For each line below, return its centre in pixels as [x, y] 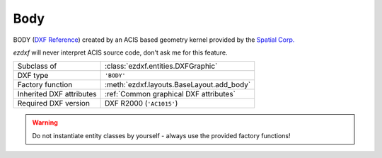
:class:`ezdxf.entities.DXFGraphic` [161, 66]
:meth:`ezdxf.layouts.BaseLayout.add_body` [178, 85]
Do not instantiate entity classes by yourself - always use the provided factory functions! [161, 135]
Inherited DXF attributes [57, 94]
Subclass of [37, 66]
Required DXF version [53, 103]
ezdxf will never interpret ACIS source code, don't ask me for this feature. [120, 52]
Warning [45, 123]
